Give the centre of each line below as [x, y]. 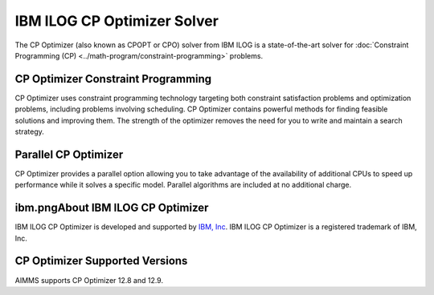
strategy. [29, 131]
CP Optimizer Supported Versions [101, 261]
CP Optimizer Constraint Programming [113, 79]
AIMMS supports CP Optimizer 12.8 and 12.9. [89, 280]
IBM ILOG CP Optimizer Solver [117, 21]
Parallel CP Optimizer [69, 154]
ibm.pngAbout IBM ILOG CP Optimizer [112, 208]
